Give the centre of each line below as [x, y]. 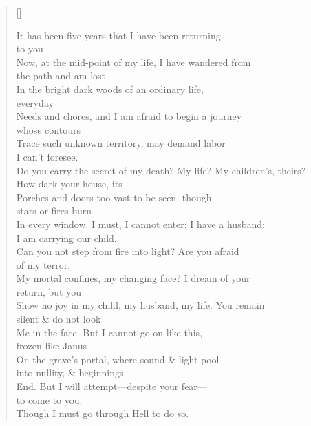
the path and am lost [61, 75]
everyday [35, 102]
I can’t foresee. [47, 156]
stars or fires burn [54, 211]
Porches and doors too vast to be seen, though [114, 197]
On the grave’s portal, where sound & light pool [118, 359]
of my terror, [43, 264]
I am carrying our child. [66, 237]
